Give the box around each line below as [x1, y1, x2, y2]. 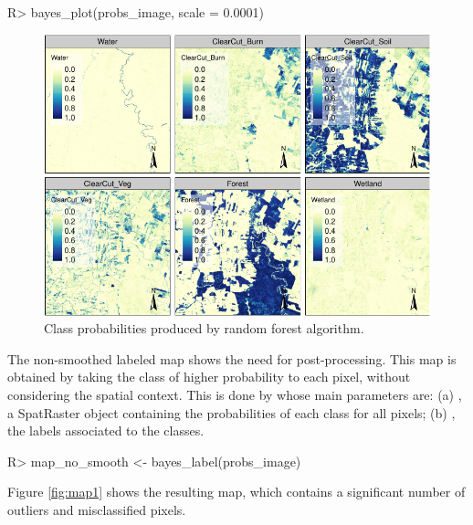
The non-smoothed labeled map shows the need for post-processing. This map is [7, 349, 457, 368]
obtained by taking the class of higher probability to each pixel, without [7, 367, 411, 386]
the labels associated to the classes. [7, 421, 205, 440]
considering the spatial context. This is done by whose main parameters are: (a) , [7, 384, 462, 404]
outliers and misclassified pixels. [7, 499, 186, 519]
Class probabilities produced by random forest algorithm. [44, 319, 364, 338]
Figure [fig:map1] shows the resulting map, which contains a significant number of [7, 482, 466, 501]
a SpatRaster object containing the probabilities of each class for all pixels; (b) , [7, 403, 456, 422]
